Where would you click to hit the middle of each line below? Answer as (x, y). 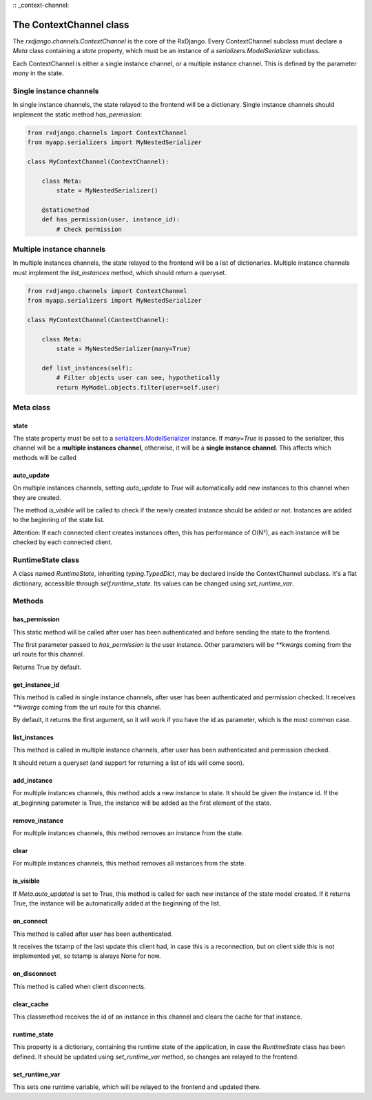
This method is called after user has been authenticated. (93, 934)
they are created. (37, 497)
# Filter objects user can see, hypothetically (138, 378)
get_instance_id (36, 684)
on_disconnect (34, 974)
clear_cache (31, 1004)
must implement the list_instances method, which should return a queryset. (120, 272)
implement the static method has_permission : (77, 114)
